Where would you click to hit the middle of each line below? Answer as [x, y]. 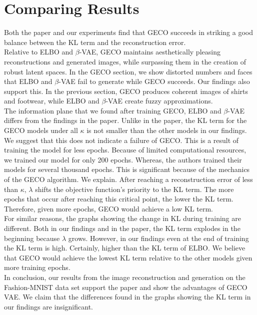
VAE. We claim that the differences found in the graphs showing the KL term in [127, 297]
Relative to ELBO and [39, 52]
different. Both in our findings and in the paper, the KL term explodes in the [122, 228]
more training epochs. [37, 267]
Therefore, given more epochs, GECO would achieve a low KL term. [108, 208]
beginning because [32, 238]
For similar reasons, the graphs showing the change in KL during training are [122, 218]
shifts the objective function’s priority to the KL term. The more [134, 189]
